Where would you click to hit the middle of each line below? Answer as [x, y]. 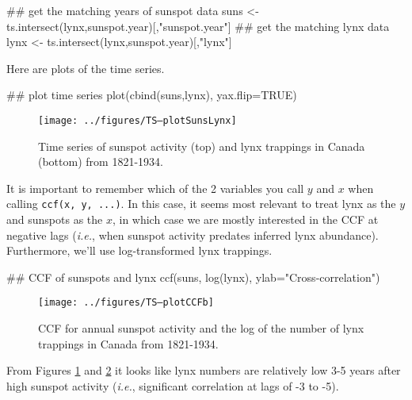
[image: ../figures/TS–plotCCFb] [126, 303]
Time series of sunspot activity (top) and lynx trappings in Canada [202, 146]
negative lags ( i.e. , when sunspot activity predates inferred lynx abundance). [193, 235]
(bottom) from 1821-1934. [101, 162]
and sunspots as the [55, 219]
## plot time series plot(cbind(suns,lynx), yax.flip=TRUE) [152, 95]
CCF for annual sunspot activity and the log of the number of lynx [201, 328]
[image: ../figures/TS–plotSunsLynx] [137, 120]
